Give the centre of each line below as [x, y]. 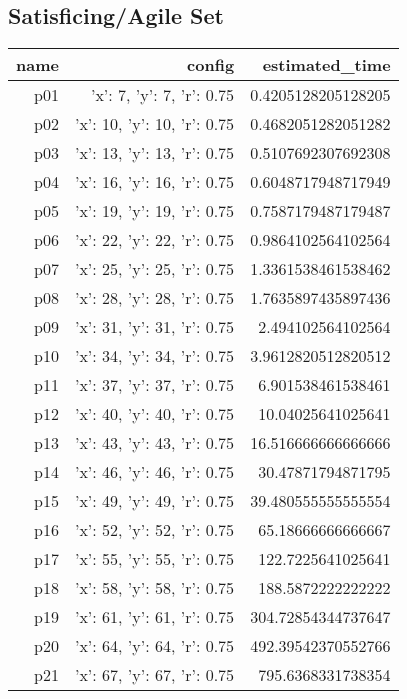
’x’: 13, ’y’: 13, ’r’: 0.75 [154, 153]
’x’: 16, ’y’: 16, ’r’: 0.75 [154, 182]
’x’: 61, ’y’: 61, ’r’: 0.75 [154, 617]
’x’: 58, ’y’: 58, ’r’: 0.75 [154, 588]
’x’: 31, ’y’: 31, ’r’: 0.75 [154, 327]
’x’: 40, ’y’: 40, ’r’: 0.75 [154, 414]
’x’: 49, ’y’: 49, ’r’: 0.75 [154, 501]
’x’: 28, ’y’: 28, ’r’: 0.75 [154, 298]
